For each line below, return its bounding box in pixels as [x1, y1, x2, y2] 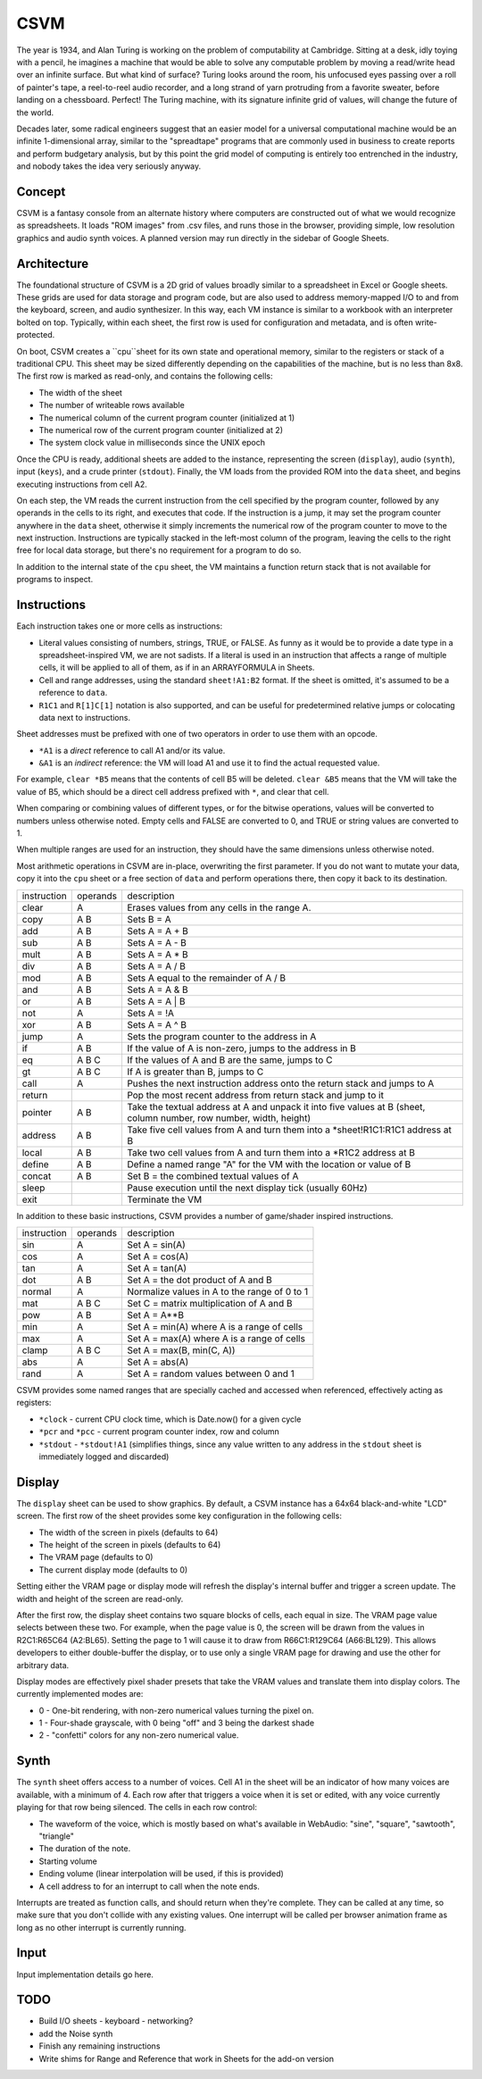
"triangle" [38, 1831, 75, 1841]
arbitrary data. [16, 1659, 70, 1670]
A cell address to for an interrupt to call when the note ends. [38, 1881, 261, 1891]
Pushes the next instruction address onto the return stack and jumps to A [126, 1077, 435, 1090]
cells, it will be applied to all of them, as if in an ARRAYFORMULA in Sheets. [38, 662, 315, 673]
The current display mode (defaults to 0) [38, 1564, 188, 1575]
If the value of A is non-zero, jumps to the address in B [126, 1041, 356, 1054]
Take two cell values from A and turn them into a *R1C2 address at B [126, 1146, 415, 1158]
